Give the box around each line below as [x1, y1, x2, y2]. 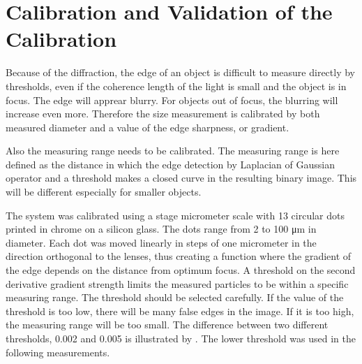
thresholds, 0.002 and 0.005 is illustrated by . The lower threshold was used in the [6, 331, 356, 345]
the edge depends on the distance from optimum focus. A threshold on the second [6, 263, 356, 277]
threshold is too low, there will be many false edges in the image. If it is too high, [6, 303, 354, 318]
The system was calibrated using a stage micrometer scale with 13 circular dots [6, 208, 345, 222]
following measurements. [6, 344, 110, 359]
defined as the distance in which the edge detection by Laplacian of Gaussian [6, 156, 335, 171]
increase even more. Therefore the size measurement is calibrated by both [6, 106, 320, 121]
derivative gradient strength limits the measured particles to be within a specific [6, 276, 349, 291]
